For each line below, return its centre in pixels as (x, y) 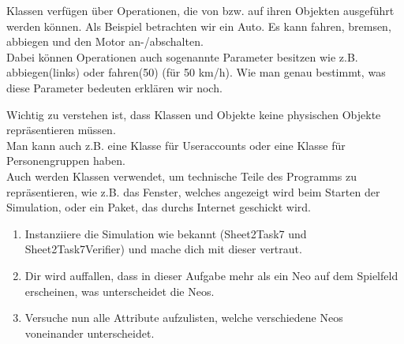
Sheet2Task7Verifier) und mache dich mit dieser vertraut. (163, 249)
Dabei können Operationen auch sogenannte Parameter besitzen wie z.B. (182, 56)
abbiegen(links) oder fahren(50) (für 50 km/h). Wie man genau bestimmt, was (196, 72)
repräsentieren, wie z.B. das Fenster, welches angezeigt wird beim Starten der (193, 191)
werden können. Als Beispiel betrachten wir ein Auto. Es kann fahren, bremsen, (199, 26)
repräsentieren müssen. (61, 130)
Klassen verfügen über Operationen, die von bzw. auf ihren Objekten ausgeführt (200, 10)
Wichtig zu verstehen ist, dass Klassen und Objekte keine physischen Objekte (194, 114)
